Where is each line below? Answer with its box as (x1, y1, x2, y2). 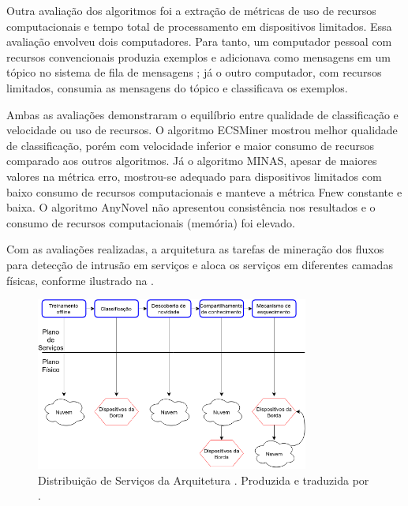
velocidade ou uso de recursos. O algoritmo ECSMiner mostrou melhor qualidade (6, 122, 398, 138)
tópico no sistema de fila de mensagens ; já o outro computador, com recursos (6, 64, 382, 81)
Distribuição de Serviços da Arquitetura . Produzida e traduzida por (38, 471, 369, 488)
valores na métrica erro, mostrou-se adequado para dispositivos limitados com (6, 167, 382, 184)
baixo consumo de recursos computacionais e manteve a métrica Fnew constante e (6, 183, 402, 200)
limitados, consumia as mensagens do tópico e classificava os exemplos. (6, 79, 348, 96)
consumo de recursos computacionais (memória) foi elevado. (6, 214, 295, 231)
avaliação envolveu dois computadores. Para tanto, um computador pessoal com (6, 33, 392, 50)
